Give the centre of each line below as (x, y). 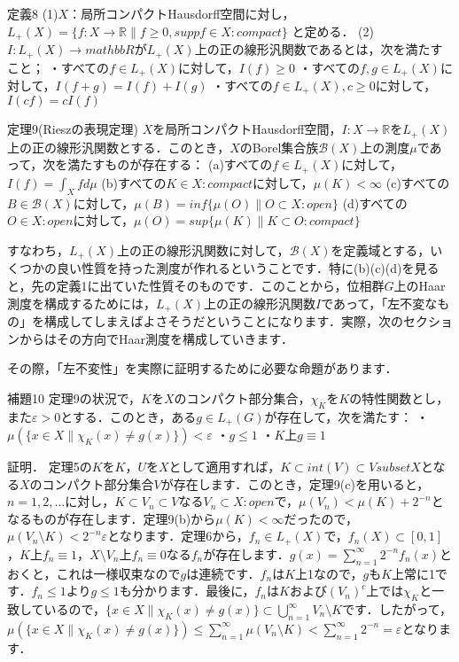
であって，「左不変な (379, 303)
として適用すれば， (225, 467)
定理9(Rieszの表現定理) (73, 129)
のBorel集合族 (279, 147)
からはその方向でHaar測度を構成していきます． (156, 338)
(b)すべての (134, 182)
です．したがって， (397, 609)
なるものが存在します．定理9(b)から (112, 518)
